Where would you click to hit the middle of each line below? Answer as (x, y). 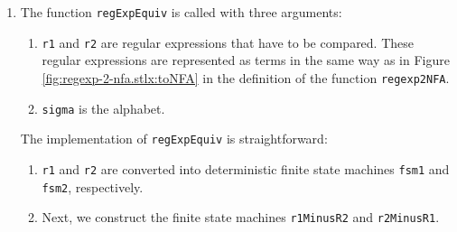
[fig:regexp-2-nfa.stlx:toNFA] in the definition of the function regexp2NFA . (246, 77)
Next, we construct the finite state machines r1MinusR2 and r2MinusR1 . (241, 217)
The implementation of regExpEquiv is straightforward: (174, 139)
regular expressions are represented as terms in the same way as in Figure (246, 60)
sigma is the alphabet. (103, 108)
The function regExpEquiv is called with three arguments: (181, 12)
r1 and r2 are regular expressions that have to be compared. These (228, 42)
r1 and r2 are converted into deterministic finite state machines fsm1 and (246, 168)
